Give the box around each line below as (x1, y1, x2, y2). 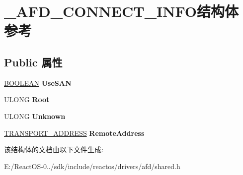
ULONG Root (4, 94, 50, 105)
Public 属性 (4, 54, 63, 69)
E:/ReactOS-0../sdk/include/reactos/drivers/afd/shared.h (4, 161, 180, 171)
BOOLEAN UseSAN (4, 77, 72, 88)
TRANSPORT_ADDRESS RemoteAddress (4, 127, 145, 138)
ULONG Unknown (4, 111, 66, 121)
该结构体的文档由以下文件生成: (4, 144, 103, 155)
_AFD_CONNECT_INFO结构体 (4, 1, 239, 21)
